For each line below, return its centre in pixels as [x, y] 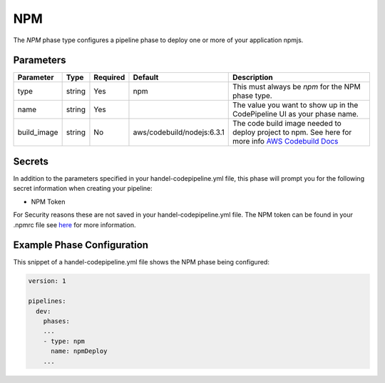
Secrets [31, 161]
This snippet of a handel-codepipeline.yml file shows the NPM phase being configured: [142, 262]
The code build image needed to [287, 124]
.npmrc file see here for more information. [75, 224]
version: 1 [47, 281]
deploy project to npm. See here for [292, 132]
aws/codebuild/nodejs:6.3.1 [179, 132]
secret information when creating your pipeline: [83, 189]
